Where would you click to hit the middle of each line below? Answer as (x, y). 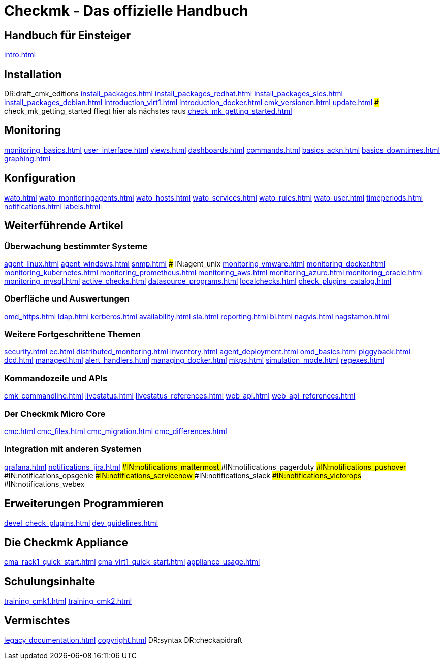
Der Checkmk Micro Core (55, 413)
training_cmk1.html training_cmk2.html (68, 601)
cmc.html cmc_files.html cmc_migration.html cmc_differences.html (116, 431)
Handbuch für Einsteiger (68, 35)
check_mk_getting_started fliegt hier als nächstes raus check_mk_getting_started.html (148, 111)
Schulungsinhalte (50, 581)
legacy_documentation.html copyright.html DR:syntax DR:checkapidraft (123, 640)
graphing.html (27, 158)
